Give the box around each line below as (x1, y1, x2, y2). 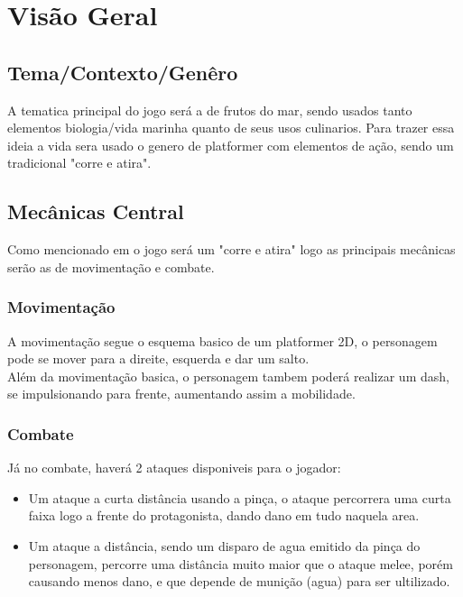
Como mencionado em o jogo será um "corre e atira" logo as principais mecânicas (7, 240, 456, 259)
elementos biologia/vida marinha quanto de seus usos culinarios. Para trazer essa (7, 118, 455, 137)
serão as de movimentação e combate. (7, 257, 215, 276)
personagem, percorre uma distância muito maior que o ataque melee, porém (28, 554, 453, 573)
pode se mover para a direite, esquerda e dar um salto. (7, 349, 310, 368)
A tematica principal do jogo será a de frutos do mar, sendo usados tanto (7, 100, 412, 119)
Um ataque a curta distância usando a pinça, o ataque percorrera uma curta (28, 488, 451, 507)
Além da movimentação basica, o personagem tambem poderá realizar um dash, (7, 366, 449, 385)
